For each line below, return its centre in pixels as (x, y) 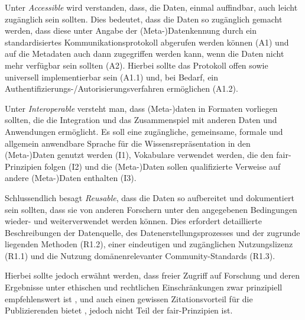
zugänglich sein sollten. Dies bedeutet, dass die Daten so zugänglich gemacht (144, 19)
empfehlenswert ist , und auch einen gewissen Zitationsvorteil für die (129, 298)
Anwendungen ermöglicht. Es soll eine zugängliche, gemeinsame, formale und (144, 131)
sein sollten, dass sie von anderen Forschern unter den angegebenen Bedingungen (151, 209)
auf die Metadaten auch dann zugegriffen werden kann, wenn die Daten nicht (145, 54)
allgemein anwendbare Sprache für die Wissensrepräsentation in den (128, 143)
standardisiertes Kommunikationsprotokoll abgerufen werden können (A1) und (147, 42)
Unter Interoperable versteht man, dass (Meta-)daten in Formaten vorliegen (141, 108)
